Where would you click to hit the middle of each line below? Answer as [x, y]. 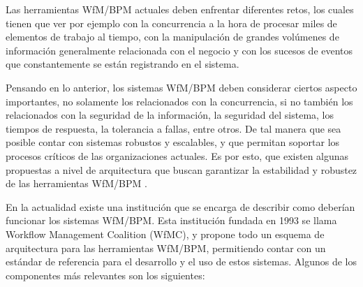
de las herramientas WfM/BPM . [76, 183]
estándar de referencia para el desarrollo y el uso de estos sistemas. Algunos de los [181, 262]
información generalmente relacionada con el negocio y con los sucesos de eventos [179, 50]
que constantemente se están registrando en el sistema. [123, 64]
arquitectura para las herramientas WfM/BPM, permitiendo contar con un [166, 248]
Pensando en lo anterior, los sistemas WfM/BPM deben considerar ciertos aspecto [181, 87]
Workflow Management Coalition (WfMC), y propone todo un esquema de [165, 234]
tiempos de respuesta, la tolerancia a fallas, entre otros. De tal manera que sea [173, 128]
